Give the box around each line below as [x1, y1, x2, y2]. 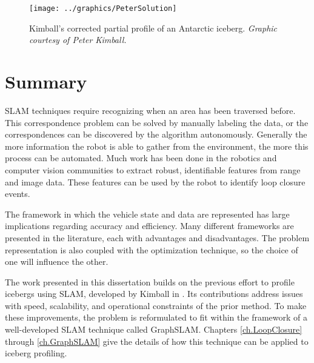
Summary [5, 69, 87, 94]
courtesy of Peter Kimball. [29, 33, 127, 46]
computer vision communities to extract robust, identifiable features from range [5, 163, 301, 176]
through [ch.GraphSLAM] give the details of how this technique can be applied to [5, 335, 309, 347]
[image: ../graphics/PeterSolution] [29, 4, 177, 13]
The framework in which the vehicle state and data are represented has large [5, 207, 290, 220]
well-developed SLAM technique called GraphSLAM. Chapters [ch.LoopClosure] [5, 323, 302, 336]
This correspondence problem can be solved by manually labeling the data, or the [5, 116, 309, 128]
